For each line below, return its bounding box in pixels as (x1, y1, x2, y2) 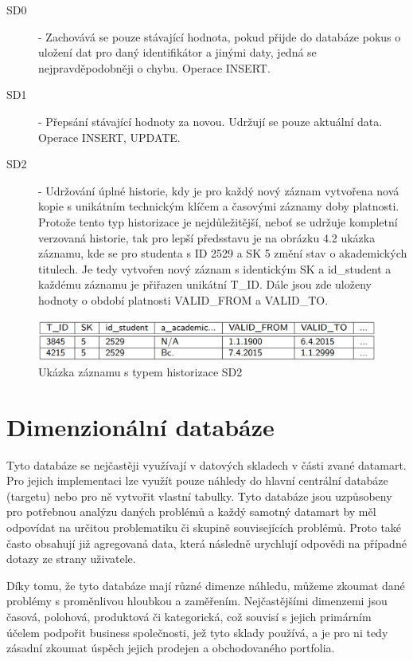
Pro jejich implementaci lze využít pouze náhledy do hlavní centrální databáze (6, 472, 388, 489)
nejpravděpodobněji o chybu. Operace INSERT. (38, 59, 271, 76)
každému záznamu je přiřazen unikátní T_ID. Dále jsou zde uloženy (38, 276, 372, 293)
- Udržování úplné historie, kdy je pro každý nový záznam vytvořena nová (38, 182, 399, 199)
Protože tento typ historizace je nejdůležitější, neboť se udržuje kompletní (38, 213, 398, 230)
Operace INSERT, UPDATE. (38, 128, 181, 145)
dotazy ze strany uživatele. (6, 550, 136, 567)
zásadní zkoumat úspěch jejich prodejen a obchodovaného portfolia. (6, 639, 335, 656)
